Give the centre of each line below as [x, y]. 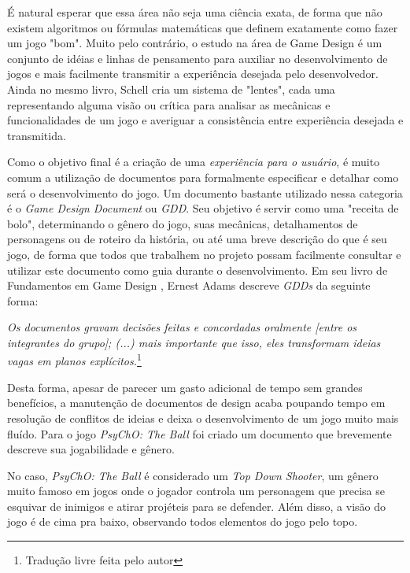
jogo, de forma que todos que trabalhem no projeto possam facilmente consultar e [204, 254]
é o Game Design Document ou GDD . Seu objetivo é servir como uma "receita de [203, 208]
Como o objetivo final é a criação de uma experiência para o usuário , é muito [194, 162]
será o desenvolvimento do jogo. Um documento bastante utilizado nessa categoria [205, 192]
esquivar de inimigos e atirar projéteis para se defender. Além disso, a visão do [197, 506]
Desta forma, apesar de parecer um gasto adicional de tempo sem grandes [185, 387]
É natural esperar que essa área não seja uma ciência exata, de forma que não [195, 12]
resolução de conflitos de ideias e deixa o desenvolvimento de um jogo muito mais [203, 418]
